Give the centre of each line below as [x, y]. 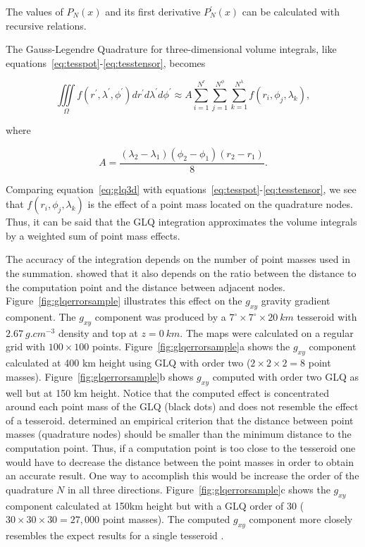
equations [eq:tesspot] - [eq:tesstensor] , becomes [106, 62]
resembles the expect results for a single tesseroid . [115, 535]
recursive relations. [46, 25]
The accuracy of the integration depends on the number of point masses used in [178, 259]
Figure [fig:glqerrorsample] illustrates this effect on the [124, 301]
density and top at [98, 332]
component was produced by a [160, 317]
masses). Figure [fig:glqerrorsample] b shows [100, 376]
